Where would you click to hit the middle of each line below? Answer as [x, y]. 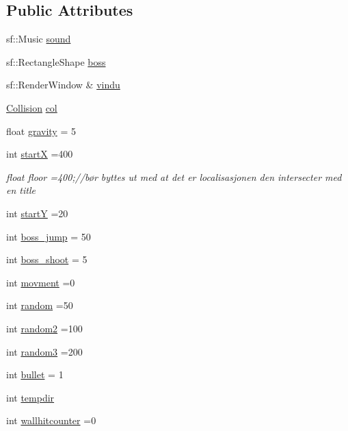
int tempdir [30, 397]
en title [21, 190]
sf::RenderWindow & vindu [63, 85]
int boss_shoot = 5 [47, 259]
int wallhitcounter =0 [51, 420]
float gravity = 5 [41, 131]
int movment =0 [41, 282]
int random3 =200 [44, 351]
